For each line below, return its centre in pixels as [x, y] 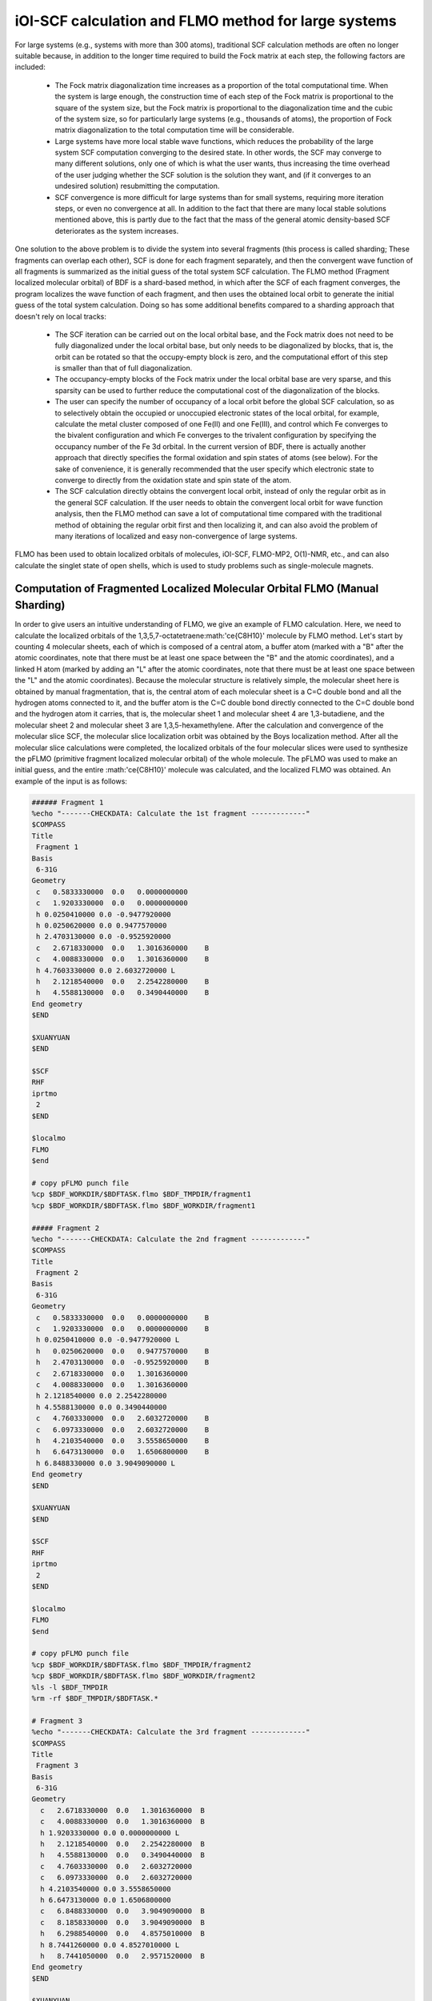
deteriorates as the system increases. [117, 231]
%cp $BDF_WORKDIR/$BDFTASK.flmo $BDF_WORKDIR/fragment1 [144, 1205]
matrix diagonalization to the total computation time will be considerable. [175, 130]
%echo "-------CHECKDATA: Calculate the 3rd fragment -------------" [171, 1732]
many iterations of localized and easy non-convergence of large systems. [176, 535]
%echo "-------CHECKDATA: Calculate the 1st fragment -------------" [171, 814]
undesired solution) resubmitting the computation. [137, 186]
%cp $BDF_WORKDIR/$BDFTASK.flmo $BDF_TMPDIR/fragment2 [141, 1664]
